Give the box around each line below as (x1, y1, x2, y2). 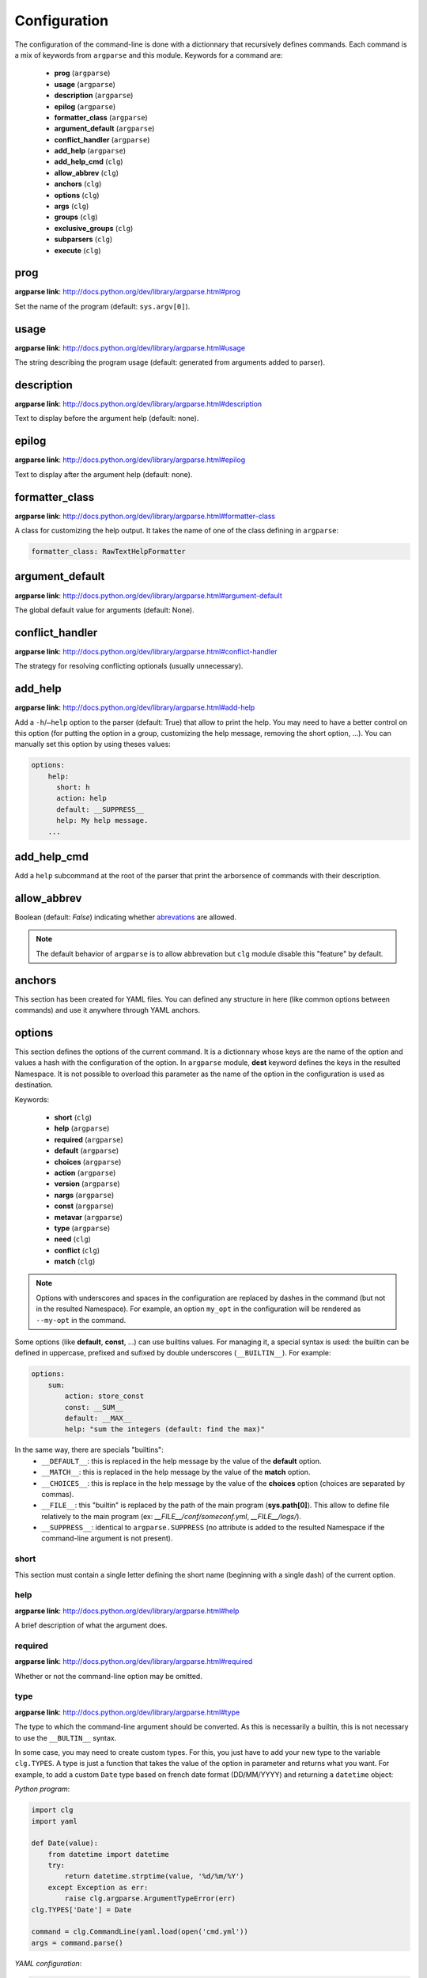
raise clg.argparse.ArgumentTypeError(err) (64, 1894, 236, 1903)
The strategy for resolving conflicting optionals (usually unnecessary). (14, 661, 244, 671)
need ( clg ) (54, 1234, 91, 1244)
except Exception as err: (47, 1883, 149, 1892)
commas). (41, 1489, 74, 1499)
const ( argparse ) (54, 1201, 115, 1211)
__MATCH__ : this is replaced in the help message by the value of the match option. (41, 1468, 311, 1477)
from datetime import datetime (47, 1850, 169, 1859)
